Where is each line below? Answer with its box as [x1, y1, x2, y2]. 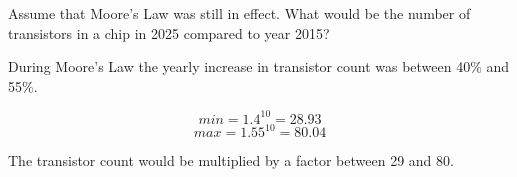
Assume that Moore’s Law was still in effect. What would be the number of [8, 3, 471, 23]
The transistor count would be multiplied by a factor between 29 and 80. [8, 150, 454, 171]
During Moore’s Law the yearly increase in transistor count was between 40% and [8, 56, 510, 77]
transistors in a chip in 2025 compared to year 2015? [8, 22, 330, 43]
